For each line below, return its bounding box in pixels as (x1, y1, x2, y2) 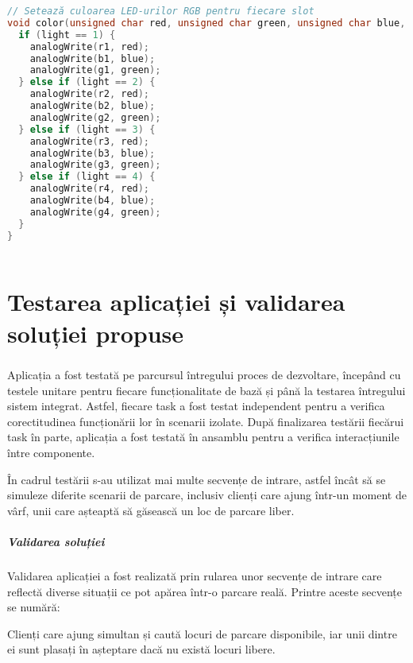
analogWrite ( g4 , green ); (29, 206, 161, 218)
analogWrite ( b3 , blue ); (29, 147, 156, 159)
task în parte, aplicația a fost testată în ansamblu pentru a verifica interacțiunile (7, 428, 399, 445)
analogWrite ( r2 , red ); (29, 88, 150, 100)
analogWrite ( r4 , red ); (29, 183, 150, 195)
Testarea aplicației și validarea (7, 285, 345, 318)
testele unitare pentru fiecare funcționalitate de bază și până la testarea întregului (7, 382, 406, 398)
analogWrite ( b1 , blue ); (29, 52, 156, 64)
